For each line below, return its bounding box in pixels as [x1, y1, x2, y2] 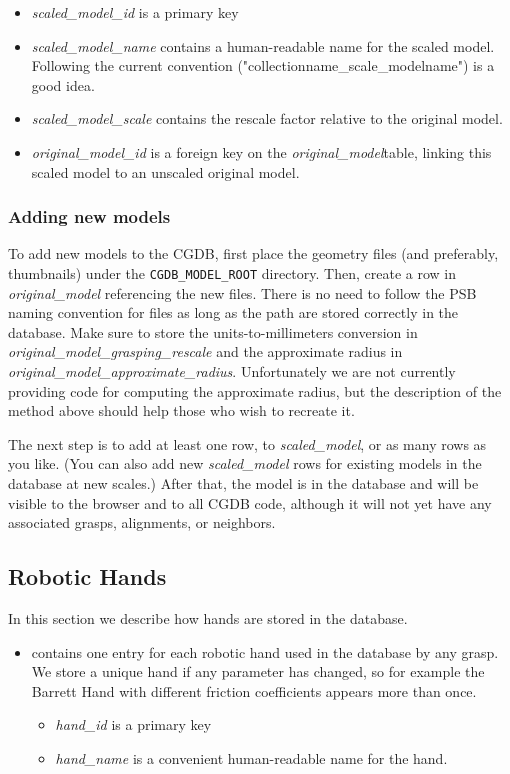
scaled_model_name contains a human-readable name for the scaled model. [31, 35, 495, 56]
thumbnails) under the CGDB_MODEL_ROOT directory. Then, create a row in [8, 262, 456, 283]
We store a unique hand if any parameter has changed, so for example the [31, 661, 485, 682]
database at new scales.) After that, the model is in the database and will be [8, 472, 479, 493]
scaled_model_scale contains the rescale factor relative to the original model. [31, 108, 503, 129]
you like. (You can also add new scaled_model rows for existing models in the [8, 453, 482, 474]
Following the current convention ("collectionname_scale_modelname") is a [31, 55, 495, 76]
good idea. [31, 74, 95, 95]
